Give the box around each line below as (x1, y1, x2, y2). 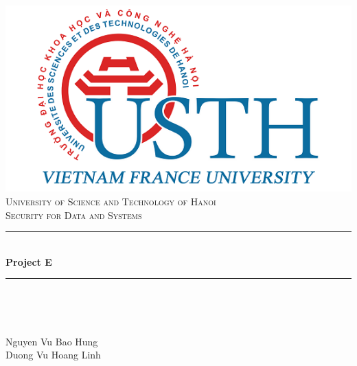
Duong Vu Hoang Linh (5, 347, 101, 362)
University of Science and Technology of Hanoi (5, 194, 216, 208)
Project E (5, 254, 52, 268)
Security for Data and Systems (5, 207, 142, 222)
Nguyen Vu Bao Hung (5, 334, 98, 348)
